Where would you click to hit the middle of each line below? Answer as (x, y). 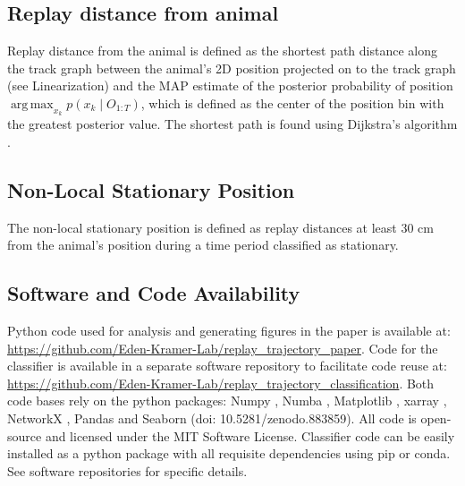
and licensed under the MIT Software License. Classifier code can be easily (250, 435)
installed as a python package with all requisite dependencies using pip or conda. (229, 453)
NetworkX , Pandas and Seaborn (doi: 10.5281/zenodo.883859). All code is (212, 418)
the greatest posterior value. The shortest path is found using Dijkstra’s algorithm (232, 124)
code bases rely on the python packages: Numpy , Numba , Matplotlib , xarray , (227, 401)
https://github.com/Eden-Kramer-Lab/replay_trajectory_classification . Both (221, 383)
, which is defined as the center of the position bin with (292, 102)
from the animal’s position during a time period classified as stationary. (203, 245)
